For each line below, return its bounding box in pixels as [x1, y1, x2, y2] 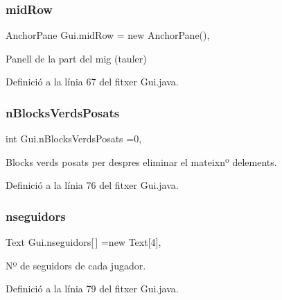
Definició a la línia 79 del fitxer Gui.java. [6, 281, 179, 296]
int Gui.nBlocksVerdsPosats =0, [6, 131, 142, 146]
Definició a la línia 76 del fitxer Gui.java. [6, 178, 179, 192]
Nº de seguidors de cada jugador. [6, 258, 146, 272]
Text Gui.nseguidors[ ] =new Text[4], [6, 235, 161, 249]
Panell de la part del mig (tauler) [6, 51, 147, 65]
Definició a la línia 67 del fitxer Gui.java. [6, 74, 179, 89]
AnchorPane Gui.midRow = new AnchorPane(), [6, 28, 210, 42]
